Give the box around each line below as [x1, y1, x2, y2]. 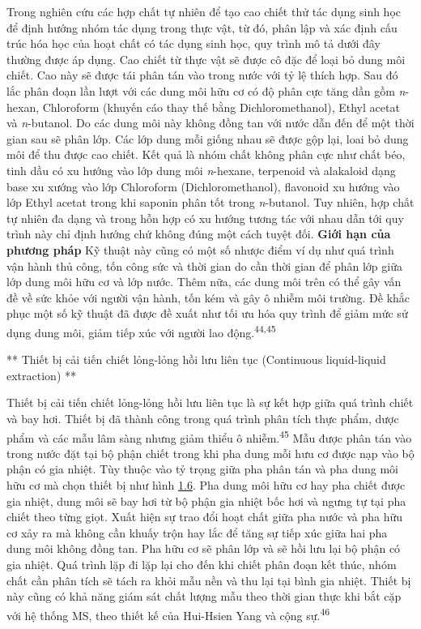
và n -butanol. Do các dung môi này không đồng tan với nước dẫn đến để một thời [6, 114, 415, 131]
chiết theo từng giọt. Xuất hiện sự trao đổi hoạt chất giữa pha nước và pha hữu [6, 508, 402, 525]
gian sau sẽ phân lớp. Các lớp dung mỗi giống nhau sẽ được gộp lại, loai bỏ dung [6, 130, 409, 147]
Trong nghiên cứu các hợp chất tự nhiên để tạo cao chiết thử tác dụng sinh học [6, 3, 402, 19]
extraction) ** [6, 366, 76, 383]
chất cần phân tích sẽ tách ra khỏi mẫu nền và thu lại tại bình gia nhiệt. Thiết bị [6, 571, 411, 588]
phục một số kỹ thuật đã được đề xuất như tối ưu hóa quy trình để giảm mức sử [6, 305, 408, 322]
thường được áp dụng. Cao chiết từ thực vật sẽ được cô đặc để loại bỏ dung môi [6, 50, 406, 67]
